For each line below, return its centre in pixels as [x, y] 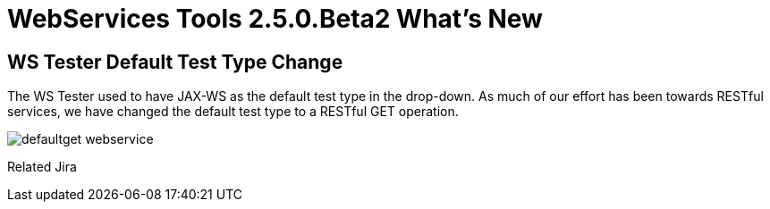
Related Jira [42, 167]
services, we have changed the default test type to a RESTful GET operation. [233, 112]
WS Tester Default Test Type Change [175, 62]
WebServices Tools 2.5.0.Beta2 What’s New [275, 19]
